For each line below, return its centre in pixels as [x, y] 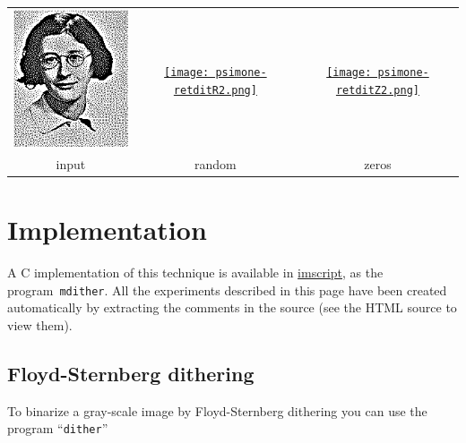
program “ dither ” [58, 428]
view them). [40, 325]
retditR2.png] [215, 90]
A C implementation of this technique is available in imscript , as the [195, 273]
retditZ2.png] [377, 90]
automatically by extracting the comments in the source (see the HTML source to [232, 307]
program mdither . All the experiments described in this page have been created [227, 290]
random [216, 164]
